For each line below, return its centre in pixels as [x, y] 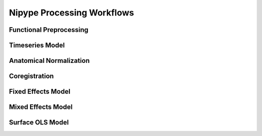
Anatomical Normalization [49, 61]
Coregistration [32, 76]
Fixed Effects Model [40, 92]
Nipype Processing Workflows [72, 13]
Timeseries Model [37, 45]
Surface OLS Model [39, 123]
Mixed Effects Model [41, 107]
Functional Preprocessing [49, 30]
